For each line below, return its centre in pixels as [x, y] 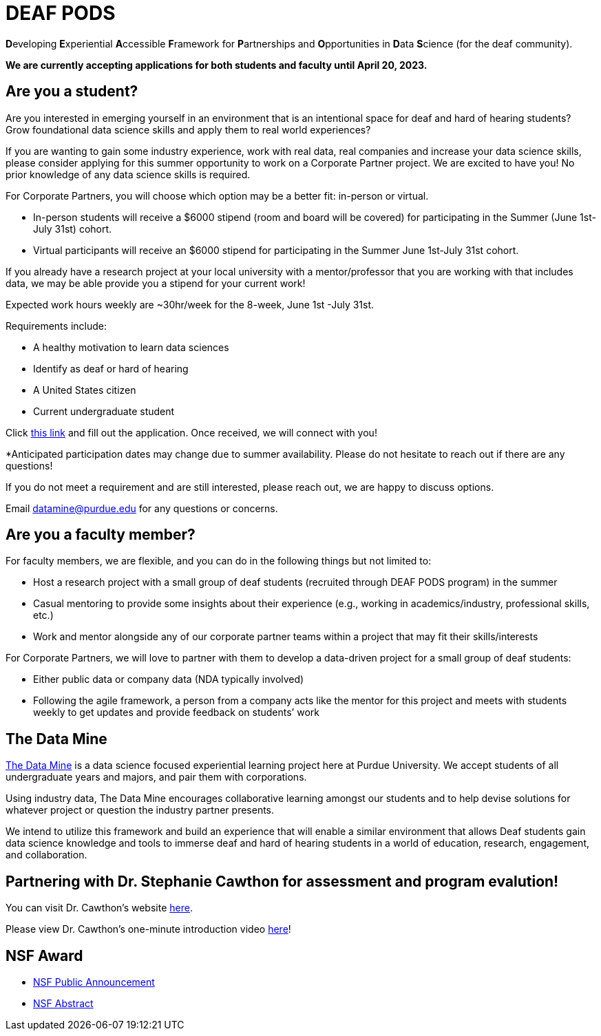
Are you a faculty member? [101, 535]
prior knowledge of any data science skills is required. [128, 174]
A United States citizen [85, 390]
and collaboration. [46, 855]
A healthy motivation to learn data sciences [131, 347]
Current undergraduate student [104, 411]
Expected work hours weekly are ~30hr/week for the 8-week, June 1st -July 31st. [190, 304]
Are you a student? [72, 92]
